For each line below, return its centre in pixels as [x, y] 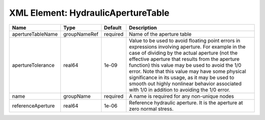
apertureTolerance [33, 65]
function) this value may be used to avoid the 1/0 [185, 65]
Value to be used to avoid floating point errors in [185, 40]
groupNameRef [81, 34]
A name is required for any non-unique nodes [181, 96]
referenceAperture [33, 106]
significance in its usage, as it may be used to [182, 77]
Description [143, 28]
